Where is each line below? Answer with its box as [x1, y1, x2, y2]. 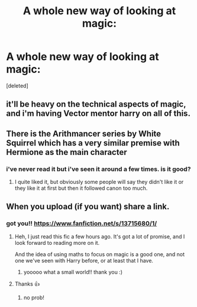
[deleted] [6, 82, 28, 89]
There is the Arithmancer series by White [6, 128, 162, 138]
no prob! [23, 294, 44, 301]
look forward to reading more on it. [14, 239, 100, 246]
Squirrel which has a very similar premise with [6, 138, 180, 148]
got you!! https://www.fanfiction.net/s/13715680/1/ [6, 219, 157, 228]
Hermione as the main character [6, 147, 127, 157]
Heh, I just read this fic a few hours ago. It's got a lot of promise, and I [14, 232, 185, 240]
